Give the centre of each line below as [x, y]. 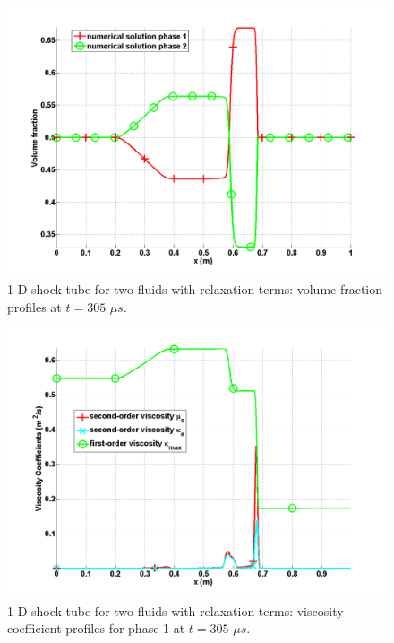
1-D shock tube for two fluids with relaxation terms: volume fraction [195, 289]
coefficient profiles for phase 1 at [96, 628]
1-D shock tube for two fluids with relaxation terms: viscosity [176, 610]
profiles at [34, 306]
